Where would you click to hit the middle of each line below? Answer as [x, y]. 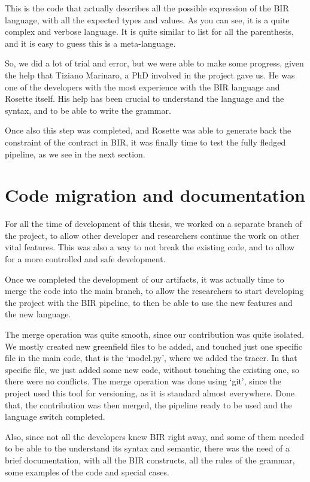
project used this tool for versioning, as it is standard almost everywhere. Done [150, 392]
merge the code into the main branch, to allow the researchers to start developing [154, 291]
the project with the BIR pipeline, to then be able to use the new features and [149, 302]
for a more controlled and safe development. [85, 259]
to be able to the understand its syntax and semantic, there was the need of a [148, 448]
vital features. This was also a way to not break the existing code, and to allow [150, 247]
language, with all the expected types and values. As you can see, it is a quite [147, 19]
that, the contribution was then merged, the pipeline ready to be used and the [148, 404]
